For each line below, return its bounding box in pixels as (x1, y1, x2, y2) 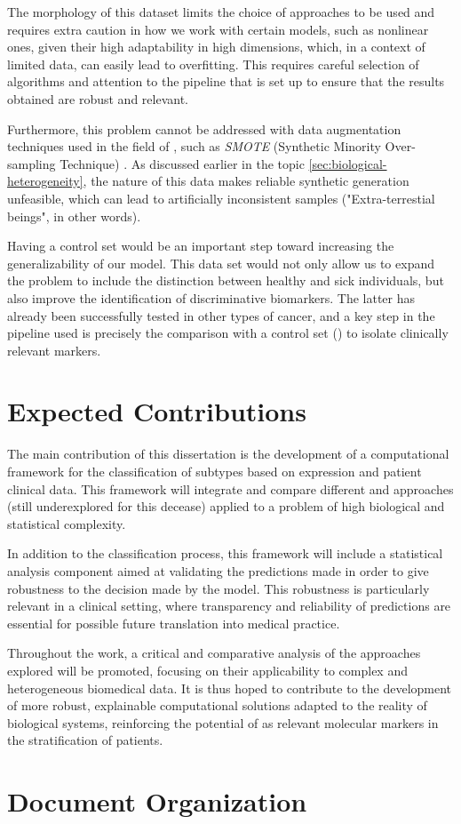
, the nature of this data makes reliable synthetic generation (83, 172, 409, 190)
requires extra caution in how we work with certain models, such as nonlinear (7, 20, 429, 38)
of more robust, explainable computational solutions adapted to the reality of (7, 696, 427, 715)
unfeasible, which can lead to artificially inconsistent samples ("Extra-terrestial (7, 188, 435, 207)
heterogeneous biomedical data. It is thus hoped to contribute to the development (7, 678, 452, 697)
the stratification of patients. (7, 731, 163, 749)
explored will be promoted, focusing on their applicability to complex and (7, 660, 408, 679)
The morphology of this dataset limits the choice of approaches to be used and (7, 3, 435, 20)
